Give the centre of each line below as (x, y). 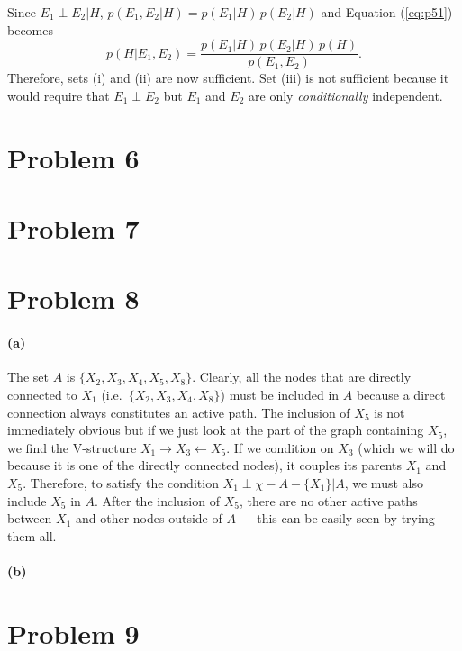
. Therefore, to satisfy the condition (121, 482)
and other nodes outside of (149, 518)
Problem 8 (73, 298)
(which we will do (406, 447)
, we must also (384, 482)
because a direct (401, 394)
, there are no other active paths (328, 500)
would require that (59, 95)
